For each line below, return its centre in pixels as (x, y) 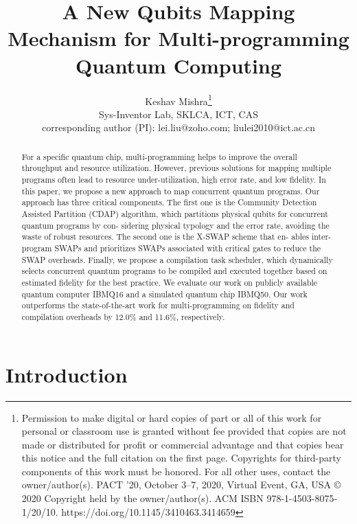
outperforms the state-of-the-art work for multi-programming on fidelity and (158, 305)
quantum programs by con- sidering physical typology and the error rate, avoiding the (175, 225)
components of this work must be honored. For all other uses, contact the (176, 471)
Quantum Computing (178, 65)
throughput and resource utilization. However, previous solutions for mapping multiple (176, 168)
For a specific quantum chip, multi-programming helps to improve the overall (159, 156)
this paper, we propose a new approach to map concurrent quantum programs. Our (171, 191)
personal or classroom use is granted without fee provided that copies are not (184, 431)
